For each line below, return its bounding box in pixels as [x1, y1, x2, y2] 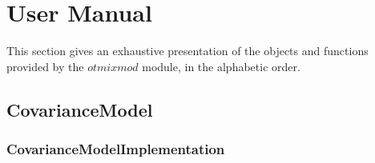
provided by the [6, 58, 84, 74]
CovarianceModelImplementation [6, 139, 225, 159]
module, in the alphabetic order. [142, 58, 300, 74]
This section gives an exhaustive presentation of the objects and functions [6, 42, 369, 59]
